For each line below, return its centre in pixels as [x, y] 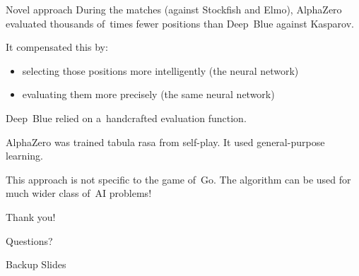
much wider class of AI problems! [79, 193]
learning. [24, 156]
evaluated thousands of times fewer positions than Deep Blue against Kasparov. [180, 23]
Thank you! [31, 216]
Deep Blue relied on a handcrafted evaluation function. [126, 118]
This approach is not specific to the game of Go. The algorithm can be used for [178, 179]
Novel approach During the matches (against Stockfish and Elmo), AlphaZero [174, 9]
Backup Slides [36, 264]
